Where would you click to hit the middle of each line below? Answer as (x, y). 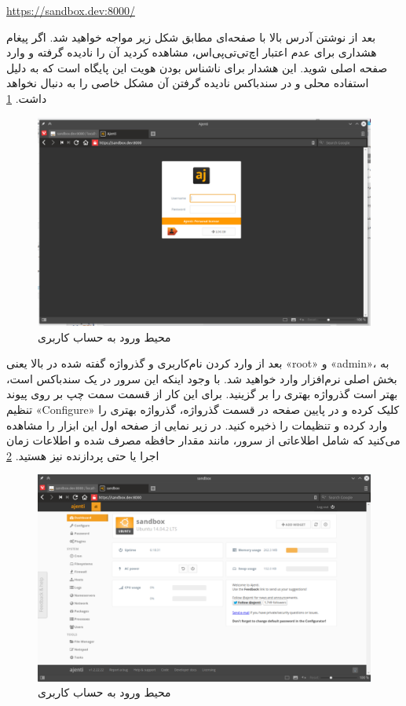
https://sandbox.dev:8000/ (71, 10)
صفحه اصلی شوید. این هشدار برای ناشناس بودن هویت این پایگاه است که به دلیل (197, 67)
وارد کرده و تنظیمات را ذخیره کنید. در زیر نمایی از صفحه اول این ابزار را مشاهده (197, 424)
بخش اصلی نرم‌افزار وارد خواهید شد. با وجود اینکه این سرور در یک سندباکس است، (202, 378)
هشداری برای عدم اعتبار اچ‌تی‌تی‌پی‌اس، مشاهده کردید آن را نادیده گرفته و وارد (192, 52)
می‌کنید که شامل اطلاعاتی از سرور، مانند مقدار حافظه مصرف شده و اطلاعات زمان (203, 440)
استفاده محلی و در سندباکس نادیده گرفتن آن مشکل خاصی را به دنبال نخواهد (188, 83)
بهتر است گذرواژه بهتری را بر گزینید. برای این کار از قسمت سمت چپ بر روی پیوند (202, 394)
